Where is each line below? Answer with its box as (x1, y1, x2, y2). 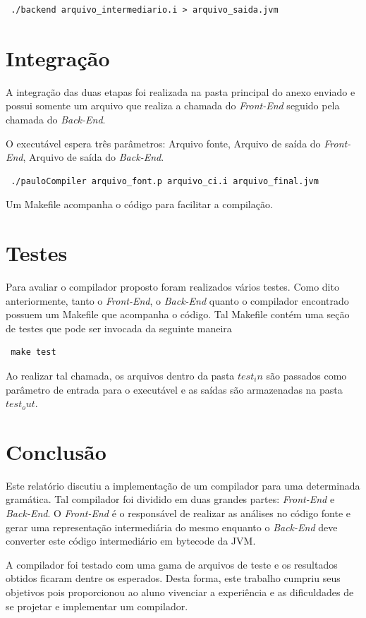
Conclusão (6, 437, 106, 466)
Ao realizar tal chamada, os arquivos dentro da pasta (6, 368, 235, 382)
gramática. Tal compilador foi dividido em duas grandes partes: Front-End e (6, 492, 335, 507)
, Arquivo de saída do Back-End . (23, 150, 164, 164)
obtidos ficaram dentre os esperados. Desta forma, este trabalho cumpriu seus (6, 571, 341, 586)
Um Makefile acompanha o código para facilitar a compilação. (6, 197, 273, 212)
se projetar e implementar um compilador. (6, 598, 188, 613)
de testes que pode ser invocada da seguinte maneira (6, 320, 232, 335)
